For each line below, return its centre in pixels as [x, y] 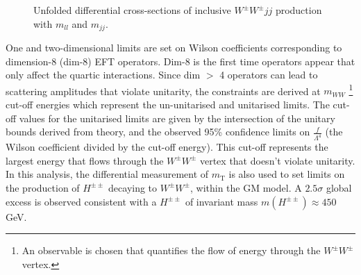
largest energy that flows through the [85, 160]
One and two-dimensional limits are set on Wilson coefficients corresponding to [174, 48]
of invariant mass [221, 201]
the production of [43, 187]
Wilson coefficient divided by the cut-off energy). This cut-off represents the [167, 147]
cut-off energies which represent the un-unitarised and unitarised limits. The [168, 105]
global [339, 187]
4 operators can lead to [269, 75]
